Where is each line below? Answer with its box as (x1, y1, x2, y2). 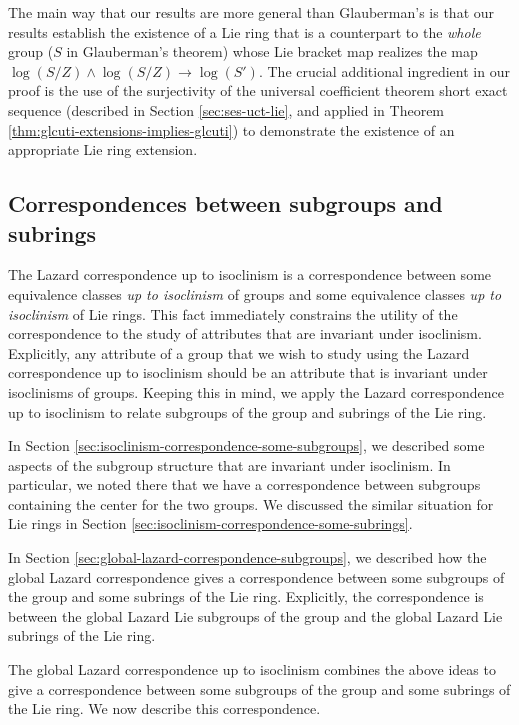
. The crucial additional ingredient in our (258, 60, 510, 81)
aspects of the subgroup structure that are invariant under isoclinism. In (8, 454, 451, 475)
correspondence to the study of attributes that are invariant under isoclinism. (8, 323, 482, 344)
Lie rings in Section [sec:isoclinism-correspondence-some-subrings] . (8, 513, 413, 534)
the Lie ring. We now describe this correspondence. (8, 698, 321, 719)
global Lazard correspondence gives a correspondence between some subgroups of (8, 566, 505, 587)
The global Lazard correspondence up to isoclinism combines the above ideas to (8, 659, 496, 680)
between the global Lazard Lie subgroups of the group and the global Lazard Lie (8, 605, 503, 626)
